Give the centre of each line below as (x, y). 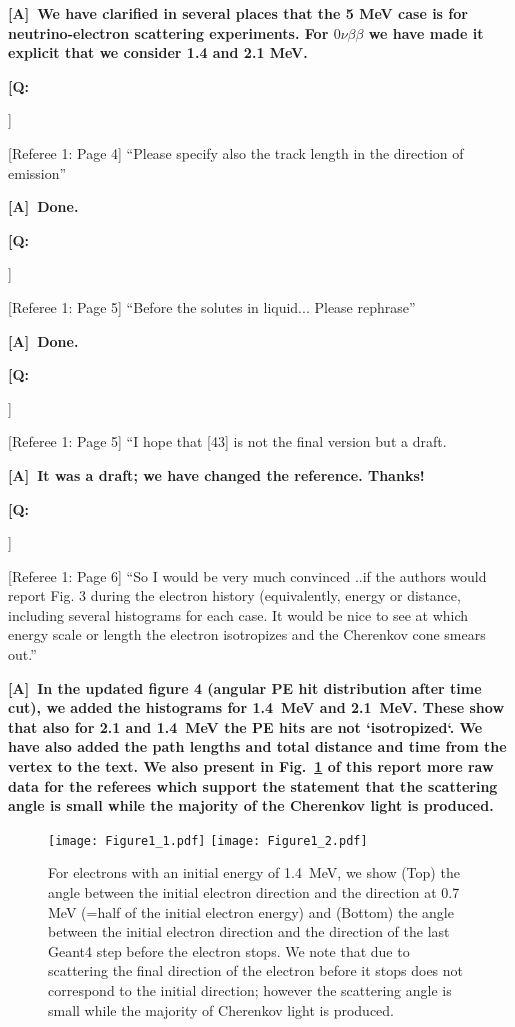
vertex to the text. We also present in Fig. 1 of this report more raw (251, 766)
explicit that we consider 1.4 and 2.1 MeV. (158, 52)
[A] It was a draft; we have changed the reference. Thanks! (216, 474)
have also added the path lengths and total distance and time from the (257, 746)
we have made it (426, 32)
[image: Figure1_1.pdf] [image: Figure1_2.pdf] (208, 840)
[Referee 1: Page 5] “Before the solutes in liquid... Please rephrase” (212, 306)
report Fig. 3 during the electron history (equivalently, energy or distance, (234, 595)
